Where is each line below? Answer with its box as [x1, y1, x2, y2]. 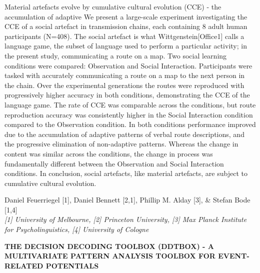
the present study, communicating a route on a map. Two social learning [4, 50, 227, 60]
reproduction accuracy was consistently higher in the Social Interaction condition [4, 109, 253, 119]
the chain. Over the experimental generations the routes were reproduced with [4, 79, 244, 90]
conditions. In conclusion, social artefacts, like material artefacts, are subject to [4, 168, 247, 178]
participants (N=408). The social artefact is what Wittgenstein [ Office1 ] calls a [4, 30, 244, 41]
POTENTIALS [45, 260, 99, 270]
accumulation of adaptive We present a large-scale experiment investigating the [4, 11, 247, 21]
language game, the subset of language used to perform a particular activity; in [4, 40, 247, 51]
